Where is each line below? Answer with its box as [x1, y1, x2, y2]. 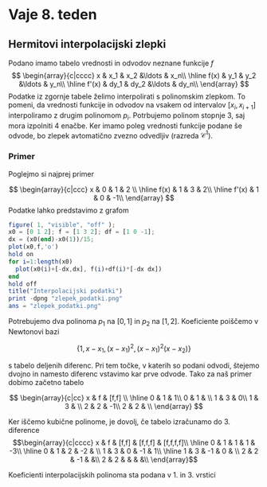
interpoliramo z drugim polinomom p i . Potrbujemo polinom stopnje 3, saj [8, 110, 245, 122]
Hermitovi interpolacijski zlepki [8, 37, 167, 51]
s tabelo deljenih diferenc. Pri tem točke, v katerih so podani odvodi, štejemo [8, 360, 260, 371]
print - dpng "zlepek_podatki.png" [8, 294, 124, 303]
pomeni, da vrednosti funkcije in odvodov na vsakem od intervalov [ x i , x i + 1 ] [8, 100, 257, 111]
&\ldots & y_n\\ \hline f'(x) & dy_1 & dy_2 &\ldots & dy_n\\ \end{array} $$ [18, 80, 249, 88]
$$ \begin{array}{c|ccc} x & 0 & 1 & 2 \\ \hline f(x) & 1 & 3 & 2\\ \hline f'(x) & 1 [9, 185, 259, 194]
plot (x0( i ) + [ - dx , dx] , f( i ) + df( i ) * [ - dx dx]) [15, 265, 163, 273]
